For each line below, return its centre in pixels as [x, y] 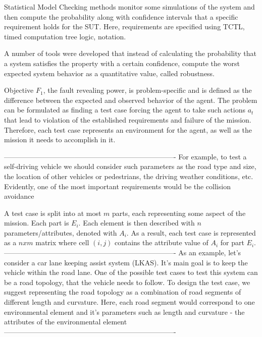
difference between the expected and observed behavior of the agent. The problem [131, 100]
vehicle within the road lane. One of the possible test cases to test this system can [131, 272]
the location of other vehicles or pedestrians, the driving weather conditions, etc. [129, 176]
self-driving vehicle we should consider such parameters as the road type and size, [130, 166]
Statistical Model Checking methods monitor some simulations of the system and [129, 7]
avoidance [19, 196]
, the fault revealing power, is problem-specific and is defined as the [147, 90]
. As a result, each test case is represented [191, 232]
